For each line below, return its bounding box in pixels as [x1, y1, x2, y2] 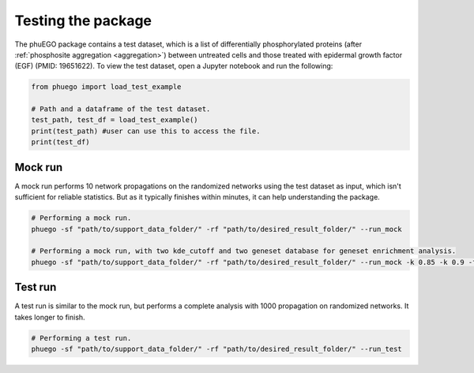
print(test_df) [31, 138, 90, 147]
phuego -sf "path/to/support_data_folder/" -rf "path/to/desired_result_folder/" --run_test [31, 344, 402, 353]
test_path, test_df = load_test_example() [31, 115, 198, 125]
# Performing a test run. [31, 334, 132, 342]
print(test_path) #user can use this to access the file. [31, 126, 261, 136]
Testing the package [14, 12, 152, 29]
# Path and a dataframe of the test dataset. [31, 105, 211, 114]
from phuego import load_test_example [31, 83, 182, 91]
